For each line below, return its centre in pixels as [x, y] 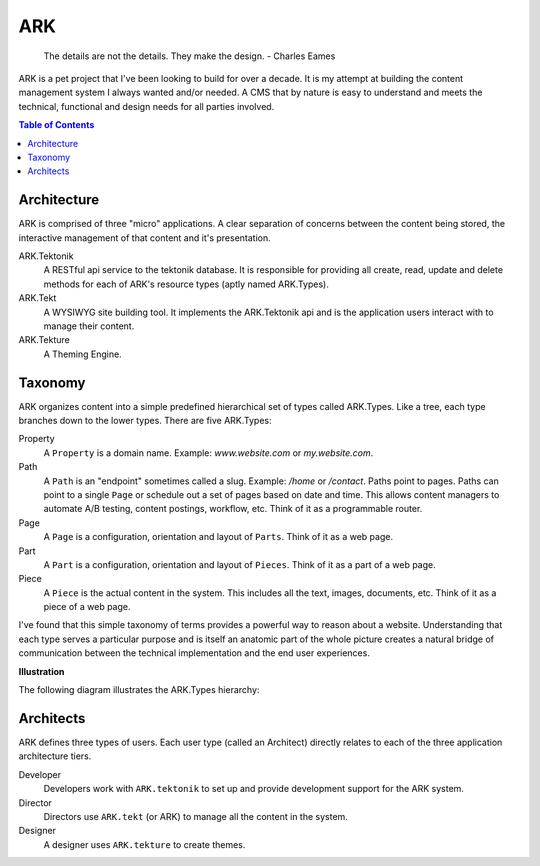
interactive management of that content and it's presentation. [145, 237]
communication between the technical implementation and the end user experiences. [194, 653]
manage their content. [89, 326]
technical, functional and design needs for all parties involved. [146, 106]
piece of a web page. [87, 607]
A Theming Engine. [82, 354]
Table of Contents [56, 125]
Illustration [41, 671]
